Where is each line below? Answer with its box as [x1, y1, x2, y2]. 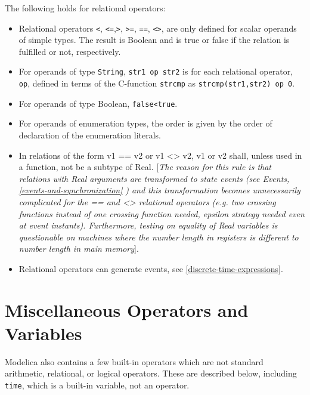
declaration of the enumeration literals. [18, 129, 162, 141]
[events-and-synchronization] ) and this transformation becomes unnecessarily [18, 184, 300, 196]
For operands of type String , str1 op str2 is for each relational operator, [18, 65, 293, 78]
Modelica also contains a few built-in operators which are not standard [5, 355, 263, 368]
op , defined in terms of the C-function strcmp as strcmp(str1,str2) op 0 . [18, 77, 295, 90]
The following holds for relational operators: [5, 2, 166, 14]
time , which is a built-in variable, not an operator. [5, 379, 190, 391]
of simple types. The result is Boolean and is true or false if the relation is [18, 33, 290, 46]
